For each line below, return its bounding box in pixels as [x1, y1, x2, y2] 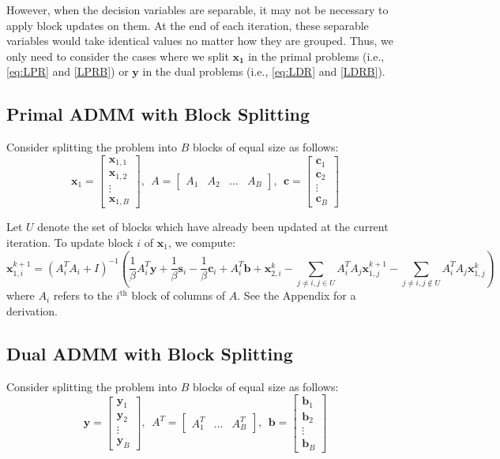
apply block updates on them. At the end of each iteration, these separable [6, 17, 369, 33]
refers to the [53, 287, 113, 304]
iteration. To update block [6, 233, 133, 250]
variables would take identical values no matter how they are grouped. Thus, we [6, 32, 393, 49]
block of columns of [131, 287, 226, 304]
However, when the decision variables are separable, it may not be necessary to [6, 2, 389, 17]
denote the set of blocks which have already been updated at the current [37, 218, 389, 235]
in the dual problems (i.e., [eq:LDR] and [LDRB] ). [142, 63, 385, 80]
